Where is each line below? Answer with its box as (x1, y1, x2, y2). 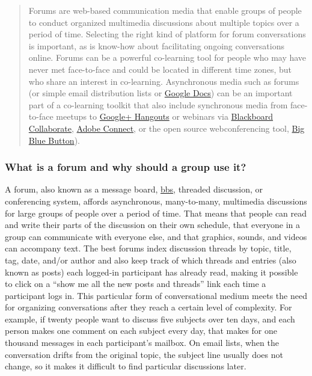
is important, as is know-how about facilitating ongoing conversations (28, 39, 284, 52)
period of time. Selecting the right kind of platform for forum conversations (28, 28, 306, 40)
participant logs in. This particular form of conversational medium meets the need (5, 289, 307, 301)
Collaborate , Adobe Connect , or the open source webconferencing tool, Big (28, 122, 305, 134)
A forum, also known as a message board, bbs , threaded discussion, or (5, 183, 263, 196)
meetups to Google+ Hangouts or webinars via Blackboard (56, 110, 274, 123)
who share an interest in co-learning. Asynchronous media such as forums (28, 75, 299, 87)
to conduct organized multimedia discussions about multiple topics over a (28, 16, 299, 28)
